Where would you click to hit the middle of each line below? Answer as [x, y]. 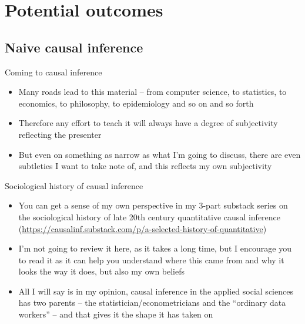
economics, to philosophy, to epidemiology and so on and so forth [136, 103]
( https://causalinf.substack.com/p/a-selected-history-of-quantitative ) [143, 228]
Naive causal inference [74, 47]
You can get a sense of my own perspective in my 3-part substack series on [153, 205]
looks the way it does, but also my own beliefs [102, 271]
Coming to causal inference [53, 72]
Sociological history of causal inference [74, 185]
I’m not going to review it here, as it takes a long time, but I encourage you [155, 248]
